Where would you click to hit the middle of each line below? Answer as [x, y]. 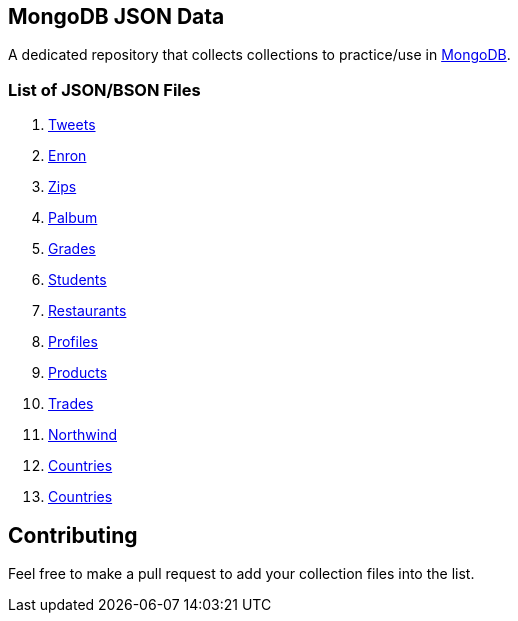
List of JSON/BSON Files [104, 89]
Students [77, 280]
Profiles [73, 342]
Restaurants [87, 311]
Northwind [82, 435]
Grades [72, 249]
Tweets [72, 125]
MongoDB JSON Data [116, 16]
